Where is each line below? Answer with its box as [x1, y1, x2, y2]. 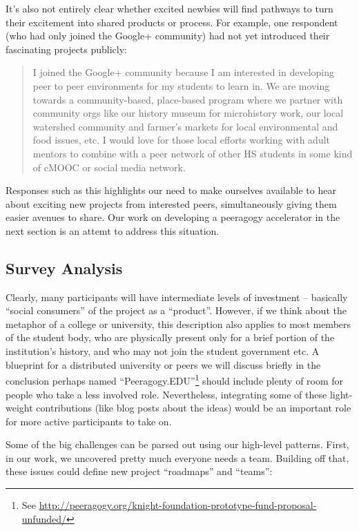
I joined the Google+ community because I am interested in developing [32, 65, 335, 79]
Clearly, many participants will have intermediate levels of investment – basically [6, 289, 348, 304]
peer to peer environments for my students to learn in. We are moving [32, 78, 330, 93]
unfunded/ [21, 511, 67, 525]
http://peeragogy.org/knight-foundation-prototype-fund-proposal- [39, 498, 317, 512]
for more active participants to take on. [6, 414, 172, 428]
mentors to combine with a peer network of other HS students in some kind [32, 146, 353, 160]
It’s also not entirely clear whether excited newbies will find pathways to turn [6, 1, 333, 15]
